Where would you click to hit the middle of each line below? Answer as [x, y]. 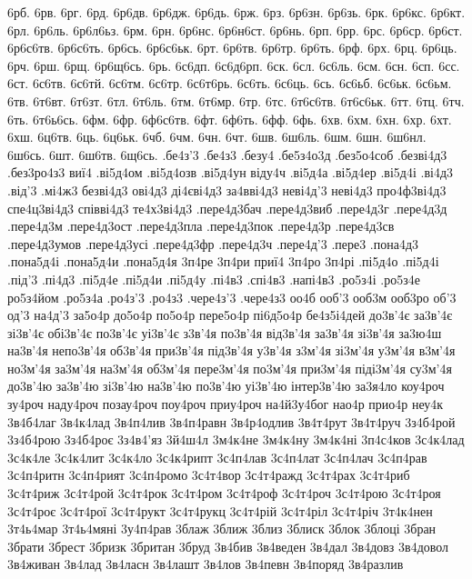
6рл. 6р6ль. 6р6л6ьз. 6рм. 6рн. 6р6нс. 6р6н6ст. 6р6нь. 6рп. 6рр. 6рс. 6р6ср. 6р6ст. [235, 30]
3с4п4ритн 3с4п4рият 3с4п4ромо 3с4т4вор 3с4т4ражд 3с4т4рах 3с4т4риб [209, 475]
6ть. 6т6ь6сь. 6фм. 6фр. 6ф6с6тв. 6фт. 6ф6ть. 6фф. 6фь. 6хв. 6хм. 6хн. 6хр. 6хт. [230, 119]
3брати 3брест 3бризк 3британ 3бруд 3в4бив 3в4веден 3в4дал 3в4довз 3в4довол [228, 546]
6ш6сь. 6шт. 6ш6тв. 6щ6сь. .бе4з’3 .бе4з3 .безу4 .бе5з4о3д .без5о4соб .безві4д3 [227, 154]
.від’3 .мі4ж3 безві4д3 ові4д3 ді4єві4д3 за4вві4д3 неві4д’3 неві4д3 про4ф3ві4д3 [227, 190]
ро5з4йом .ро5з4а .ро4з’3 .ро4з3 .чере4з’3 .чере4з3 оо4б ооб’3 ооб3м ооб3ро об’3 [232, 297]
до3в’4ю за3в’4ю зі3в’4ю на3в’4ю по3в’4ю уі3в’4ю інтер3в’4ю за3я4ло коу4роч [226, 386]
